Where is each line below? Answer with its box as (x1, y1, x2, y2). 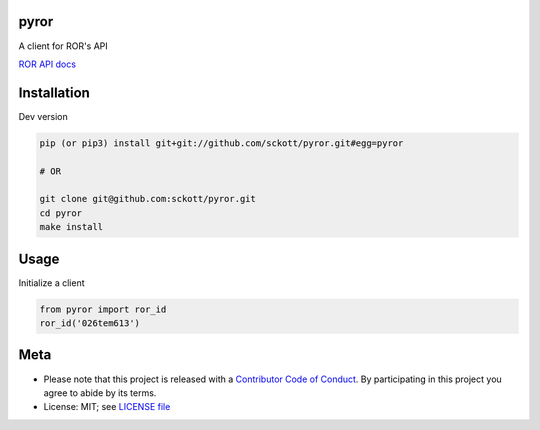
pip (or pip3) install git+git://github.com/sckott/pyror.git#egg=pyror (39, 137, 404, 149)
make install (39, 221, 104, 233)
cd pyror (39, 207, 83, 219)
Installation (18, 84, 90, 101)
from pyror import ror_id (39, 303, 167, 315)
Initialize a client (18, 276, 85, 289)
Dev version (18, 110, 69, 122)
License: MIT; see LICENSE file (43, 401, 171, 413)
